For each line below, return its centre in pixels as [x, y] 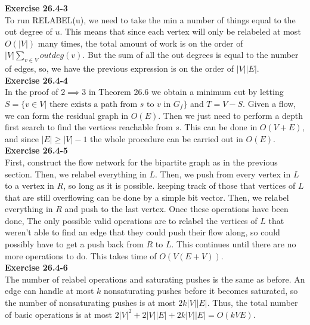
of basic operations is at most [58, 314]
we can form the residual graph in [67, 115]
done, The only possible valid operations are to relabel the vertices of [131, 220]
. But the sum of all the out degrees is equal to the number [190, 55]
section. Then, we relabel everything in [76, 174]
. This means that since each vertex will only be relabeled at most [180, 31]
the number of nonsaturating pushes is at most [90, 303]
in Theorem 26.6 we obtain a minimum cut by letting [186, 92]
